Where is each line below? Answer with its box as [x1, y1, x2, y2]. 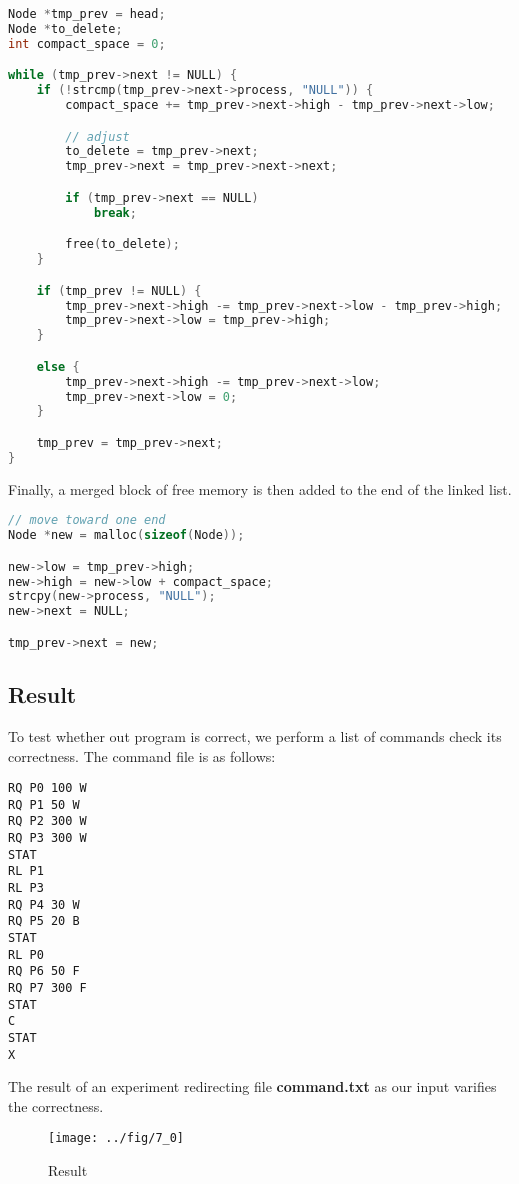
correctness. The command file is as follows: [8, 745, 276, 766]
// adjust [65, 129, 130, 144]
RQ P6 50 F [8, 964, 80, 979]
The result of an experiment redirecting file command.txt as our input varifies [8, 1076, 497, 1097]
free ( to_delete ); [65, 237, 180, 252]
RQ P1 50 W [8, 797, 80, 812]
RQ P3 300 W [8, 831, 87, 846]
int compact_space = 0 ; [8, 36, 166, 51]
